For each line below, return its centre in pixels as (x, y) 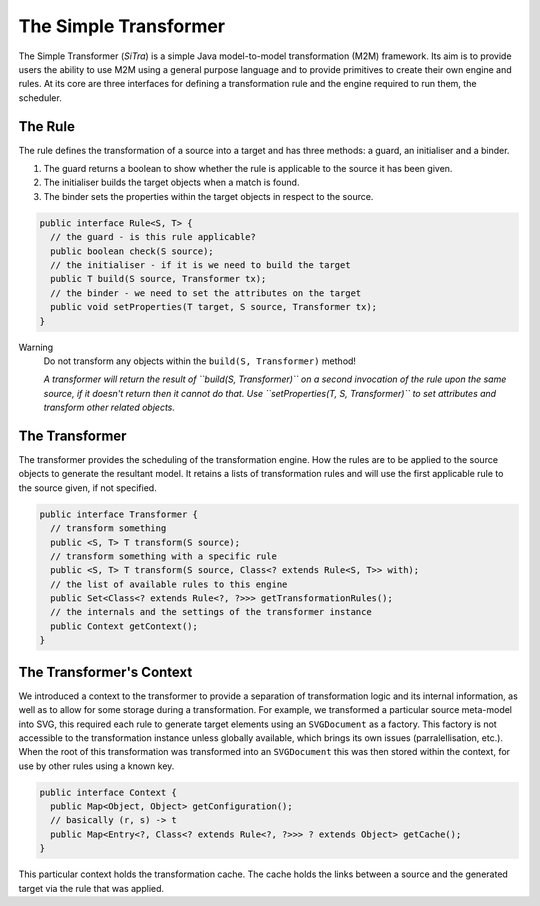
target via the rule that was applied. (91, 888)
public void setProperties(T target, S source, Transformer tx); (214, 307)
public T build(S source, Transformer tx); (158, 279)
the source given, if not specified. (87, 487)
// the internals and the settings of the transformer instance (211, 612)
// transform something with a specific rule (163, 556)
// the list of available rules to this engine (169, 584)
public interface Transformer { (119, 514)
